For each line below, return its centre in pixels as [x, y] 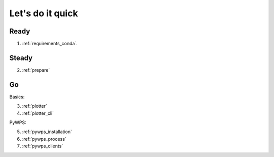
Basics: [17, 97]
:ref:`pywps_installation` [47, 132]
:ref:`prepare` [36, 70]
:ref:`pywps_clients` [43, 146]
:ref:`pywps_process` [44, 139]
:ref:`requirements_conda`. [50, 44]
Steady [21, 58]
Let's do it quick [44, 13]
